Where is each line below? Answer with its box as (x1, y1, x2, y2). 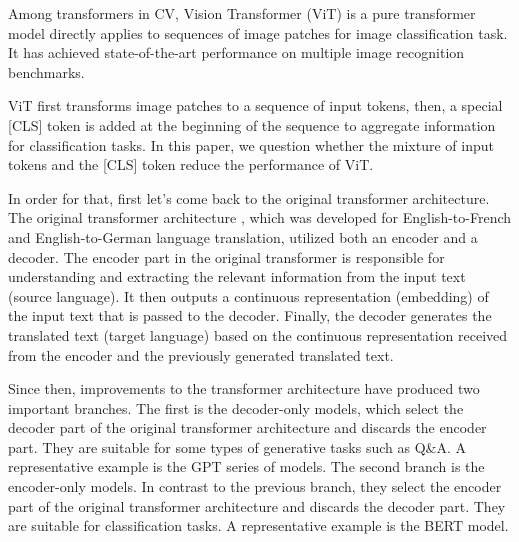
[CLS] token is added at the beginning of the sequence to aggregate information (8, 114, 496, 135)
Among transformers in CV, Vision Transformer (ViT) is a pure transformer (8, 3, 476, 23)
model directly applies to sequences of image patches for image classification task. (8, 22, 508, 43)
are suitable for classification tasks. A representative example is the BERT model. (8, 515, 509, 536)
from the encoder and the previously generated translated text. (8, 344, 394, 365)
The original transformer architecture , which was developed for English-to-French (8, 207, 512, 228)
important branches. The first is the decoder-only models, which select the (8, 397, 464, 418)
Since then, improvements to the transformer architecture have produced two (8, 378, 480, 399)
